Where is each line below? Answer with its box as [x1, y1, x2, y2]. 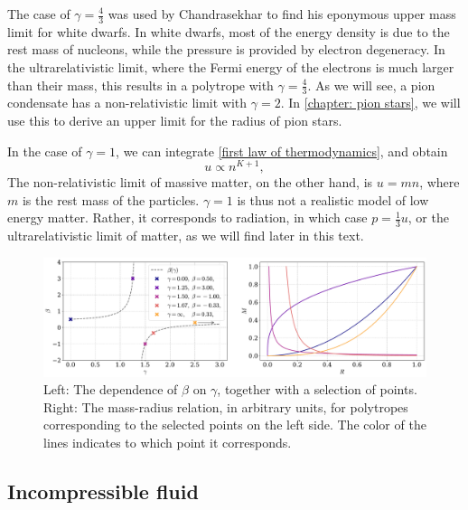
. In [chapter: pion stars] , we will [280, 93, 461, 112]
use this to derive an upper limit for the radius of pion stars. [7, 111, 342, 130]
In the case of [7, 141, 82, 160]
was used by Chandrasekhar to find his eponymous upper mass [108, 5, 456, 23]
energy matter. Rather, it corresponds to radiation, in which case [7, 208, 368, 227]
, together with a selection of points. [217, 380, 417, 399]
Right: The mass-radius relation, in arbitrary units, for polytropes [43, 397, 408, 416]
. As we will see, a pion [307, 75, 435, 94]
